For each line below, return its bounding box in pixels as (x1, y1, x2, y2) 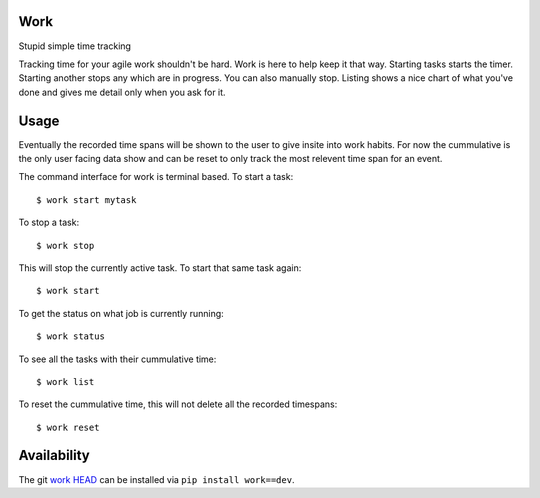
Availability (18, 447, 90, 464)
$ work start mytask (36, 194, 137, 205)
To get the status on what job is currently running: (18, 307, 224, 319)
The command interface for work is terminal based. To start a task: (18, 171, 294, 183)
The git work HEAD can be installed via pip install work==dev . (18, 473, 295, 485)
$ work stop (36, 240, 95, 251)
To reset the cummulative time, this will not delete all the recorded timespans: (18, 398, 338, 410)
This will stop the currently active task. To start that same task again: (18, 261, 302, 274)
